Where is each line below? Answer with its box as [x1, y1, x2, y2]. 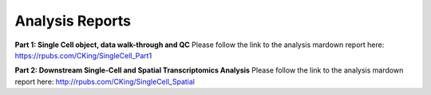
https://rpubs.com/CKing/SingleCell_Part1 [14, 50, 152, 60]
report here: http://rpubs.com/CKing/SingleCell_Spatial [14, 77, 196, 86]
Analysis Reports [14, 12, 132, 30]
